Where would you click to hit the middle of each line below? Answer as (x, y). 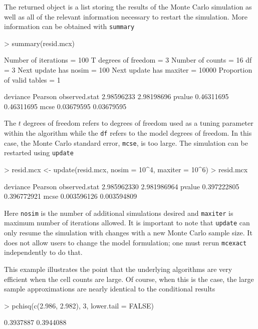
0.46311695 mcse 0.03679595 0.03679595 (65, 106)
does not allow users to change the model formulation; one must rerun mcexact (125, 242)
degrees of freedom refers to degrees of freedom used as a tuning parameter (138, 123)
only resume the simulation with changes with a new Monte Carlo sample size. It (128, 233)
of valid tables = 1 (32, 79)
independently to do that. (43, 252)
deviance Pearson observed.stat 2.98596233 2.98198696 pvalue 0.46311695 (116, 96)
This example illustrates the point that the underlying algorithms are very (118, 269)
